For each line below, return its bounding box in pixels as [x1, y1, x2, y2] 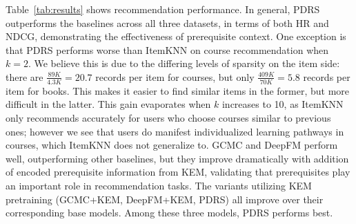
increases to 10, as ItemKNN [221, 97, 344, 111]
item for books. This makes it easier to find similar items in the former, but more [6, 83, 350, 97]
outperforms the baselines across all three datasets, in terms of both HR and [6, 15, 329, 30]
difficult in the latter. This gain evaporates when [6, 97, 211, 111]
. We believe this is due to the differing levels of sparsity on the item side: [28, 56, 340, 71]
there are [6, 69, 43, 84]
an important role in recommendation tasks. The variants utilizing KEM [6, 178, 312, 192]
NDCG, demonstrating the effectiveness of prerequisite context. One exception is [6, 29, 346, 44]
